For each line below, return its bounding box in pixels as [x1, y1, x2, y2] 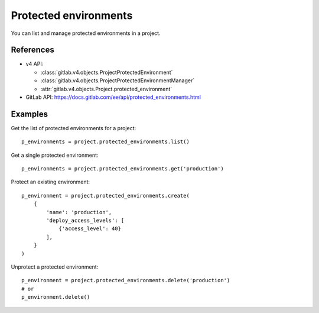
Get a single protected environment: [11, 151, 99, 159]
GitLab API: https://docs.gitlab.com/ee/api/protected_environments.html [25, 93, 201, 101]
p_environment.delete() [21, 293, 90, 301]
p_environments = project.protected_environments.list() [21, 138, 190, 145]
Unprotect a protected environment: [11, 263, 99, 270]
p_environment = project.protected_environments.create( [21, 192, 190, 199]
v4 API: [25, 60, 44, 67]
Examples [11, 109, 48, 119]
